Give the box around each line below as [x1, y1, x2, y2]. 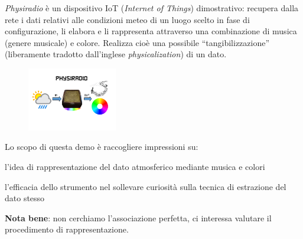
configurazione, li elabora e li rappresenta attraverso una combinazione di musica [5, 25, 297, 37]
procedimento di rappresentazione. [5, 223, 129, 235]
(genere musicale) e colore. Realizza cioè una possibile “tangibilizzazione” [5, 36, 270, 48]
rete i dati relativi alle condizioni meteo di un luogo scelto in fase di [5, 13, 250, 25]
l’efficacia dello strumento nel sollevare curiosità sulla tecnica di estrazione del [5, 180, 286, 192]
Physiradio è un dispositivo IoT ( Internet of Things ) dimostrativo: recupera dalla [5, 2, 299, 14]
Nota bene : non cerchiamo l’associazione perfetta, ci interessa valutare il [5, 211, 272, 224]
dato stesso [5, 192, 45, 204]
